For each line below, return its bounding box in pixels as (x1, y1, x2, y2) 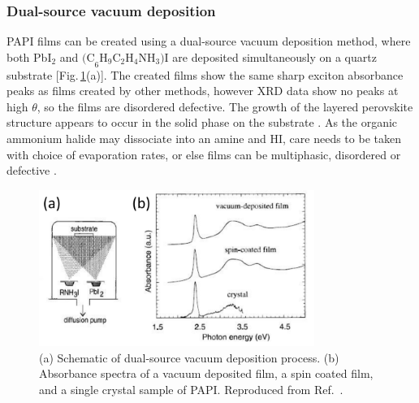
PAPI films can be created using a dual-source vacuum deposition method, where (6, 32, 411, 50)
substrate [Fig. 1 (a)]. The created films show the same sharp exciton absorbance (6, 66, 404, 83)
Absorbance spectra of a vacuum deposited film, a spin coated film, (39, 365, 374, 382)
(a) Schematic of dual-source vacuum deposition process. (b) (39, 349, 339, 366)
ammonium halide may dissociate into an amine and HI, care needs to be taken (6, 129, 401, 146)
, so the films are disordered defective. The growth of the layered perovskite (37, 97, 413, 115)
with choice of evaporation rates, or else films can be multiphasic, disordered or (6, 145, 401, 162)
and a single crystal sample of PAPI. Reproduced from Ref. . (39, 380, 343, 397)
